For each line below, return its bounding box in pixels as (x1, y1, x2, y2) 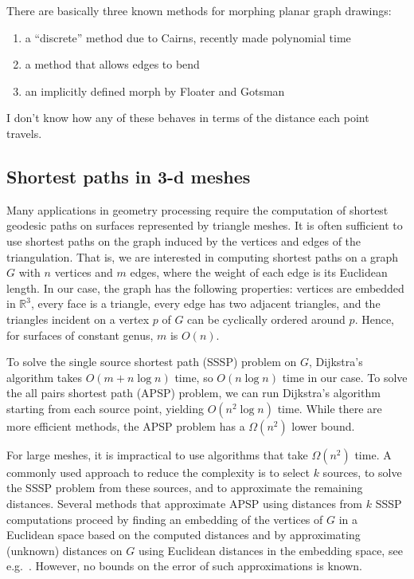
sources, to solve (322, 463, 402, 480)
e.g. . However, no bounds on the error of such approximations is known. (6, 557, 362, 574)
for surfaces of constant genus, (6, 326, 154, 343)
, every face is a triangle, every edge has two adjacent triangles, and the (30, 295, 381, 312)
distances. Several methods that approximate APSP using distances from (6, 495, 363, 512)
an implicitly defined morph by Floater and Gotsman (25, 82, 285, 99)
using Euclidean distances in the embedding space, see (138, 542, 403, 558)
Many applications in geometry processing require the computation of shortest (6, 201, 389, 218)
